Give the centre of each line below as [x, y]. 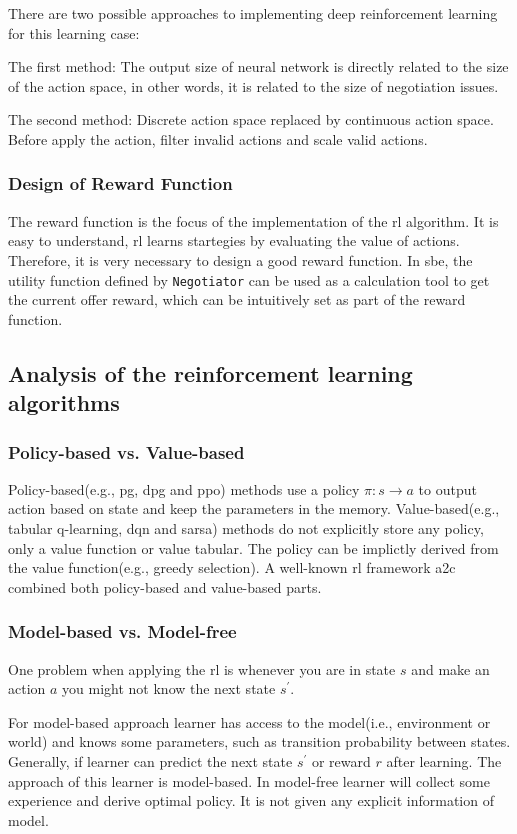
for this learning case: [74, 32]
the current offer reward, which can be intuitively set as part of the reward [237, 299]
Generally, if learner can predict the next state [150, 760]
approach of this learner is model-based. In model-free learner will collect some [249, 780]
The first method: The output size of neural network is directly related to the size [258, 66]
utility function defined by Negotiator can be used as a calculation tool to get [249, 279]
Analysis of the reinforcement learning [210, 372]
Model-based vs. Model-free [122, 631]
